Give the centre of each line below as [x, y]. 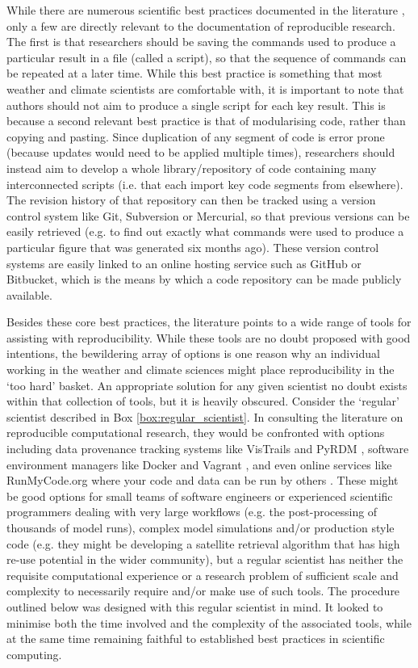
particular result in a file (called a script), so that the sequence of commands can [207, 57]
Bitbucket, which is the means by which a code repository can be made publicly [204, 279]
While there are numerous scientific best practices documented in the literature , [206, 10]
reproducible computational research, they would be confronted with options [196, 433]
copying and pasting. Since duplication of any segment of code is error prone [196, 136]
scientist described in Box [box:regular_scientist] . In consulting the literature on [205, 416]
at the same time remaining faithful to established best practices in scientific [196, 639]
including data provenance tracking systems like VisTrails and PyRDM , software [208, 449]
